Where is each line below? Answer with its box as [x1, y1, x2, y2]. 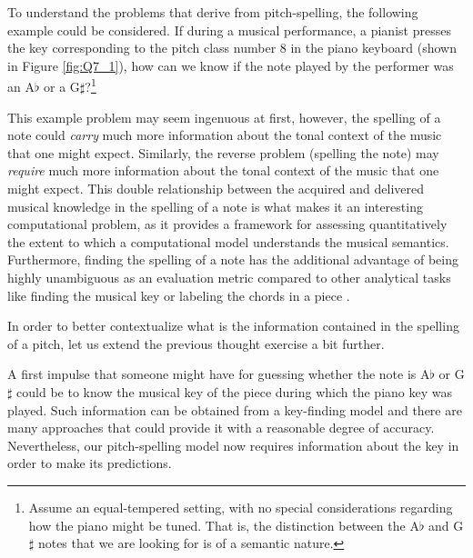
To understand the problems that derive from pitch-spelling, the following [7, 3, 418, 21]
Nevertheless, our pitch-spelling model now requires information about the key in [7, 435, 459, 454]
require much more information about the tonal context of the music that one [7, 161, 439, 180]
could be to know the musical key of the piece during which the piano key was [16, 382, 452, 401]
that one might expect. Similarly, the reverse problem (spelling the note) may [7, 143, 439, 162]
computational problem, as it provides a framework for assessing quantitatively [7, 214, 448, 234]
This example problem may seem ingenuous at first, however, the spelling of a [7, 107, 441, 126]
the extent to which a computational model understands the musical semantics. [7, 232, 449, 251]
